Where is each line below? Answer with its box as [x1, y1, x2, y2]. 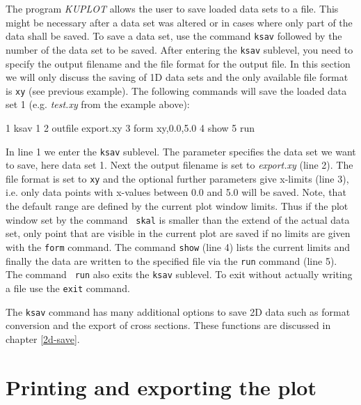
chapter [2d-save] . [6, 331, 80, 346]
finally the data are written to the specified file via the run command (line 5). [6, 253, 337, 268]
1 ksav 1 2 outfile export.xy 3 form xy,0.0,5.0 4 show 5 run [6, 120, 255, 135]
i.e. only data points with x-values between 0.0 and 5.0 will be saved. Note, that [6, 185, 346, 199]
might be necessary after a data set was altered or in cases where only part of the [6, 15, 353, 29]
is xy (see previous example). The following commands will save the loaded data [6, 83, 347, 98]
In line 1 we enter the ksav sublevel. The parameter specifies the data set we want [6, 144, 356, 158]
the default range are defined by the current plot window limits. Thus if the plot [6, 199, 348, 213]
